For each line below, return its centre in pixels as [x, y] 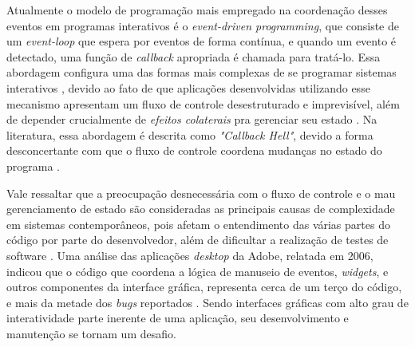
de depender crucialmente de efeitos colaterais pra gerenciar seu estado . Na [192, 119]
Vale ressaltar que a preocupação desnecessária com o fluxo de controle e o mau [201, 193]
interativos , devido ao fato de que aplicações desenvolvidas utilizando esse [188, 87]
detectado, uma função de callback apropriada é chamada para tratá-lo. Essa [194, 56]
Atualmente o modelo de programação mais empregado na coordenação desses [197, 10]
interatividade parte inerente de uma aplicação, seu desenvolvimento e [178, 318]
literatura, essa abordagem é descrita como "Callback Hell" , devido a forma [190, 134]
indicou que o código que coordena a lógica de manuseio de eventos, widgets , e [198, 271]
